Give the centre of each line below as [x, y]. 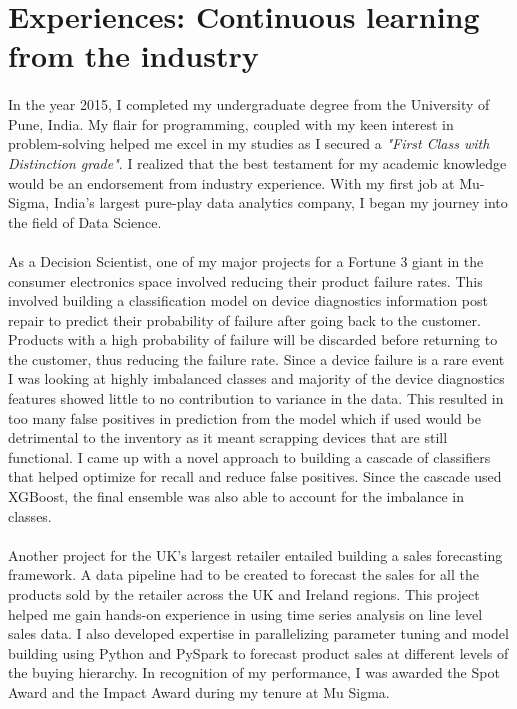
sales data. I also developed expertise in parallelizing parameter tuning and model [258, 633]
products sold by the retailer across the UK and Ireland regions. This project [244, 594]
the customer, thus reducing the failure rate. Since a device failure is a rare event [256, 358]
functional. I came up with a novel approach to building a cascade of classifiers [249, 456]
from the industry [133, 55]
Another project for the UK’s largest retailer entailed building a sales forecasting [255, 554]
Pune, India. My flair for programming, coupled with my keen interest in [231, 123]
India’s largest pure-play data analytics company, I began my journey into [280, 202]
